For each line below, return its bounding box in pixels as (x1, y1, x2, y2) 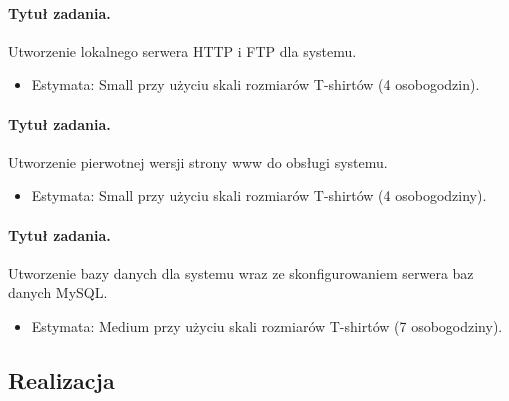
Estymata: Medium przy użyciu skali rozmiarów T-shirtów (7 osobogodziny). (31, 315, 503, 336)
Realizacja (8, 364, 115, 395)
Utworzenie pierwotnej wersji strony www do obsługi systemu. (8, 151, 388, 172)
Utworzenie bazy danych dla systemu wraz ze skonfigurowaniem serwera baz (8, 262, 474, 283)
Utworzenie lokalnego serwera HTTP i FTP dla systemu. (8, 40, 357, 61)
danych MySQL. (8, 282, 108, 303)
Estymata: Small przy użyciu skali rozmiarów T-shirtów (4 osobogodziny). (31, 185, 487, 206)
